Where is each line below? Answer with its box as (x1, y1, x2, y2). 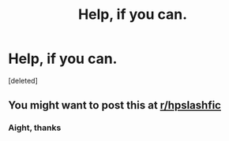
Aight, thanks (8, 122, 62, 133)
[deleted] (8, 76, 38, 85)
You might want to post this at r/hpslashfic (8, 98, 221, 112)
